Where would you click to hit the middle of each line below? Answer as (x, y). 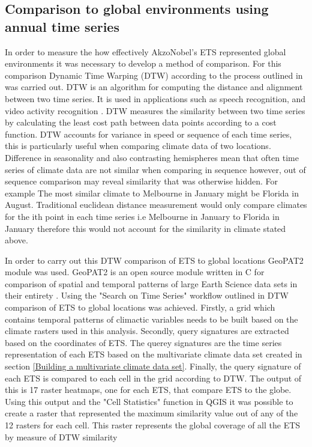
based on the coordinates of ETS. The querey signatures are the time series (143, 342)
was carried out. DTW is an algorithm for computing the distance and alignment (154, 87)
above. (16, 240)
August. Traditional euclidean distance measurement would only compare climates (156, 205)
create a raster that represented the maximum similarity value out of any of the (151, 413)
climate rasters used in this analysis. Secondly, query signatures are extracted (147, 331)
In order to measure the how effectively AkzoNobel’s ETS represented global (145, 51)
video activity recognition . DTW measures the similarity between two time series (155, 110)
